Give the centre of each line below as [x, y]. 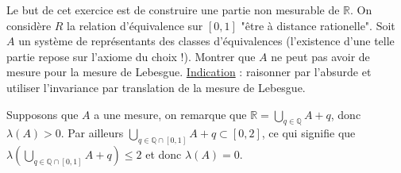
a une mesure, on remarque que [170, 114]
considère [29, 25]
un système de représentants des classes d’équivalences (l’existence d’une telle [206, 41]
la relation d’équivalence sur [135, 25]
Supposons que [42, 114]
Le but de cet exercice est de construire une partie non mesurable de [173, 10]
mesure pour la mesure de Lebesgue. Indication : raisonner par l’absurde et [189, 72]
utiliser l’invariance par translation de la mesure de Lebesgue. [156, 87]
